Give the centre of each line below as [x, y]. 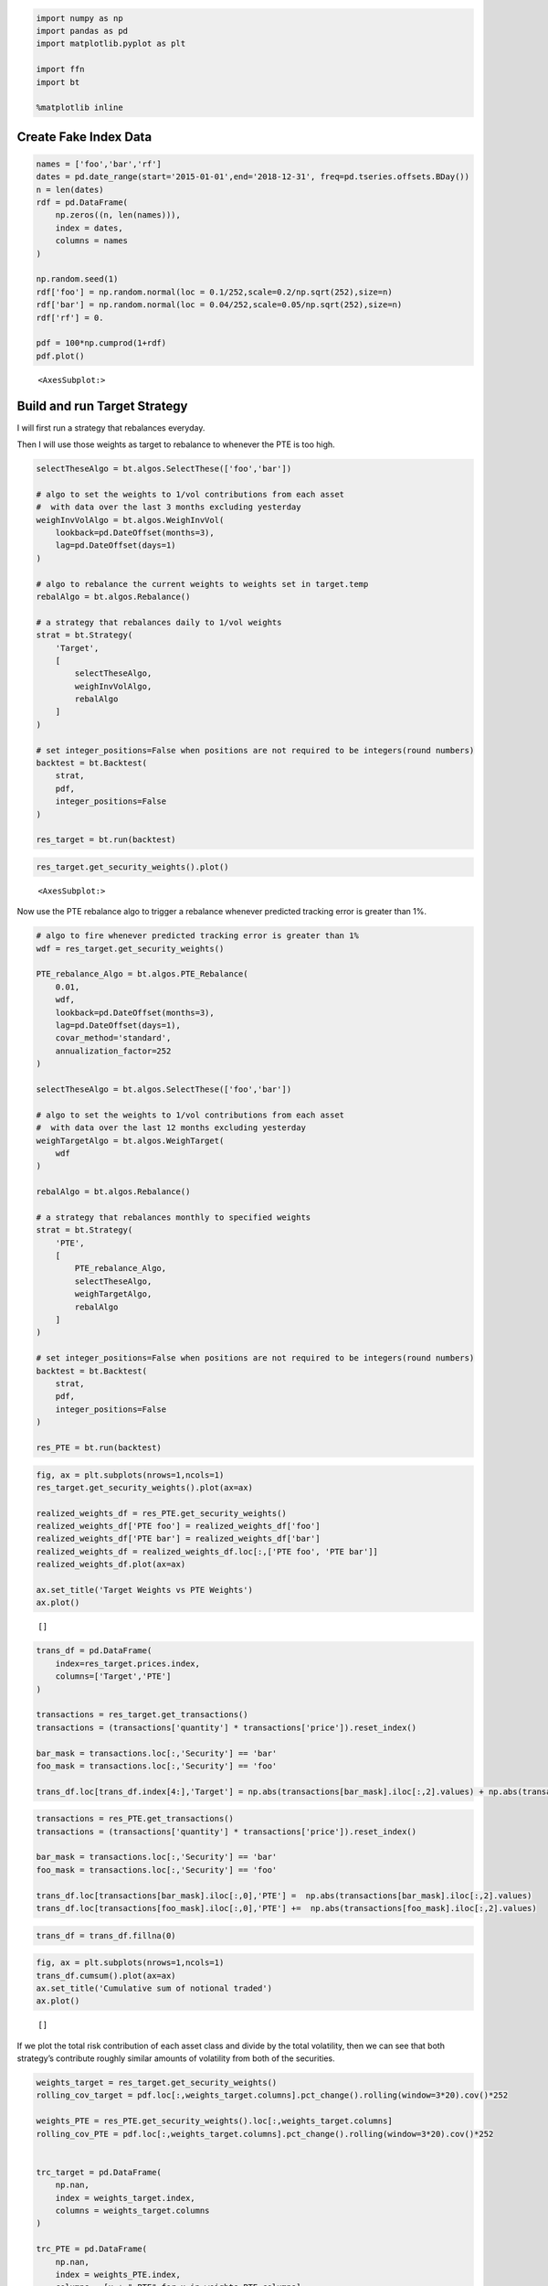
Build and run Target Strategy [102, 406]
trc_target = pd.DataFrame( [99, 2172]
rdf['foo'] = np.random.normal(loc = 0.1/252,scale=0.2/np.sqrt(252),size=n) [214, 292]
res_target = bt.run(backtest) [106, 840]
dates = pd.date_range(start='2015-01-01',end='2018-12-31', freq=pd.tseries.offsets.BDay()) [253, 177]
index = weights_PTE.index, [118, 2274]
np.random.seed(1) [77, 279]
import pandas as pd [82, 31]
